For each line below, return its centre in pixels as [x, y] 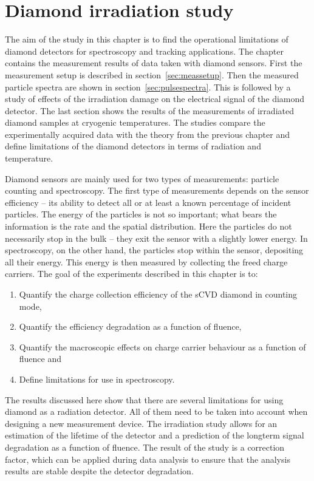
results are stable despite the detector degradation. [99, 471]
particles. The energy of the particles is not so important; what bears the [141, 214]
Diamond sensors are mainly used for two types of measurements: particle [142, 178]
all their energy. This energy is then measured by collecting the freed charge [146, 261]
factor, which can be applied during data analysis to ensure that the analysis [148, 459]
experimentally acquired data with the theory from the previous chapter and [147, 134]
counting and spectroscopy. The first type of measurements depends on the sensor [157, 190]
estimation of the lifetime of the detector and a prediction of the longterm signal [155, 435]
